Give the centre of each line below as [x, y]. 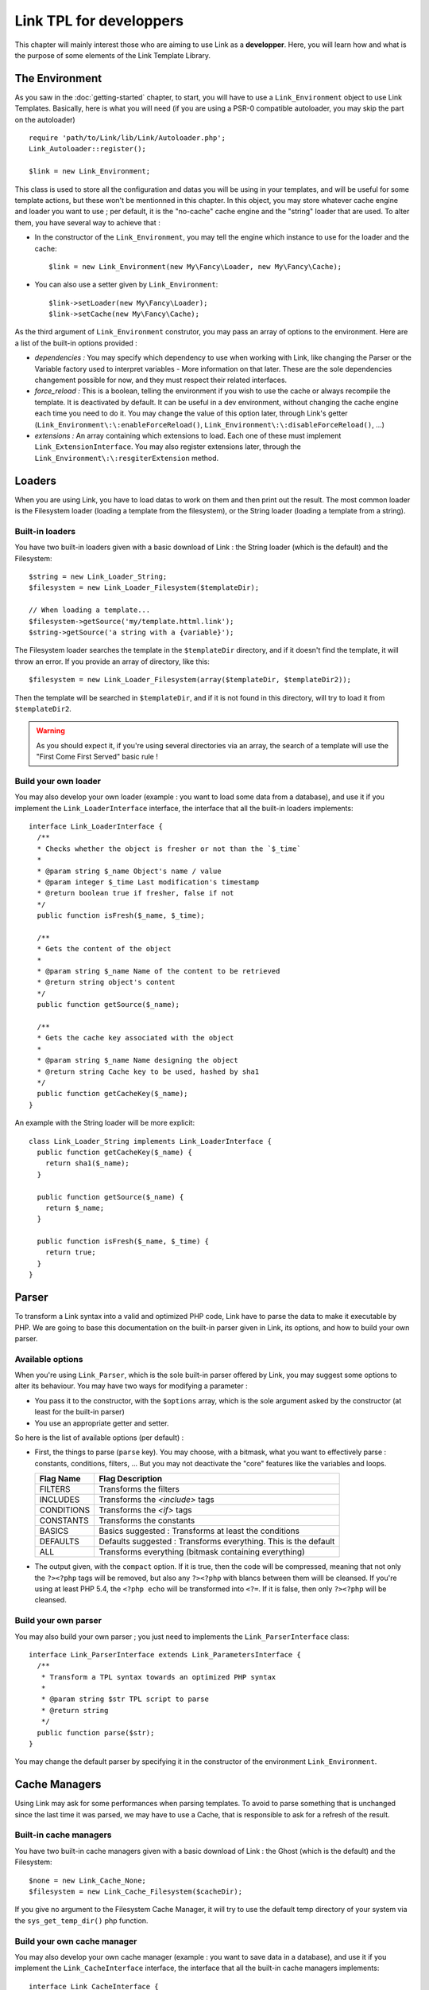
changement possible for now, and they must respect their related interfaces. [161, 380]
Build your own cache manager [76, 1941]
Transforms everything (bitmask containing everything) [202, 1552]
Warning [50, 731]
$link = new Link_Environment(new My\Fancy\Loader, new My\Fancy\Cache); [195, 266]
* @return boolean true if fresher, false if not [135, 893]
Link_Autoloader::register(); [88, 149]
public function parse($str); [96, 1732]
